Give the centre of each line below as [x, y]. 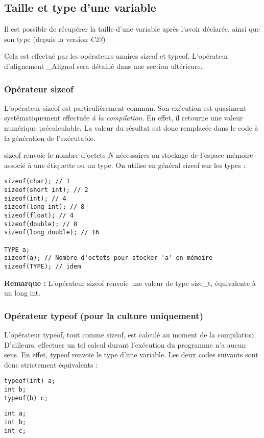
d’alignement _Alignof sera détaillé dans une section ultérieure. [103, 66]
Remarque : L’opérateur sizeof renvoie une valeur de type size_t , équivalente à [130, 283]
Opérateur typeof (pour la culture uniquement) [104, 315]
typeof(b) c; [26, 398]
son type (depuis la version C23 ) [55, 39]
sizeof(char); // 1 [37, 181]
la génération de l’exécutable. [50, 138]
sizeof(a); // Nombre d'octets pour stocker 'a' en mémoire [109, 258]
